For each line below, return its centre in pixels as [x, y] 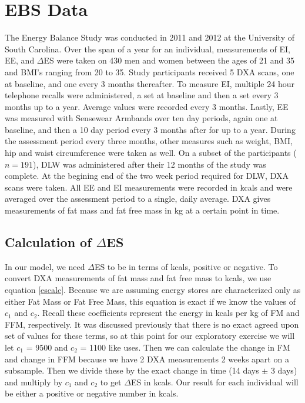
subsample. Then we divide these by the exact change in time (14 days [132, 370]
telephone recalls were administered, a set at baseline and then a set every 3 [142, 95]
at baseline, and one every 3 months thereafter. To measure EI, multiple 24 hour [150, 83]
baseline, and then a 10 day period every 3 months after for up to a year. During [150, 129]
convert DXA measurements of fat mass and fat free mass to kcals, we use [138, 278]
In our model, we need [45, 266]
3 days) [284, 370]
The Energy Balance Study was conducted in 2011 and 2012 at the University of [150, 37]
